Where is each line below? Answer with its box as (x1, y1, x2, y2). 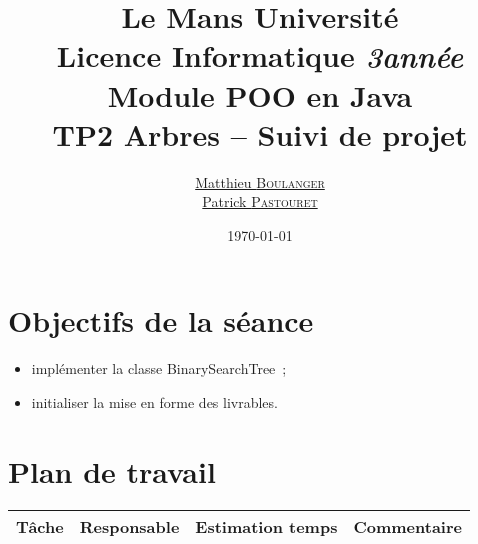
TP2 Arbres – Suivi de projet (52, 113, 468, 154)
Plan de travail (8, 450, 216, 491)
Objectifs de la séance (8, 300, 314, 341)
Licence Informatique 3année (56, 35, 464, 77)
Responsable (79, 514, 180, 538)
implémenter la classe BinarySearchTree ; (31, 358, 287, 379)
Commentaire (353, 514, 462, 538)
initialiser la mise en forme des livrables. (31, 392, 278, 412)
